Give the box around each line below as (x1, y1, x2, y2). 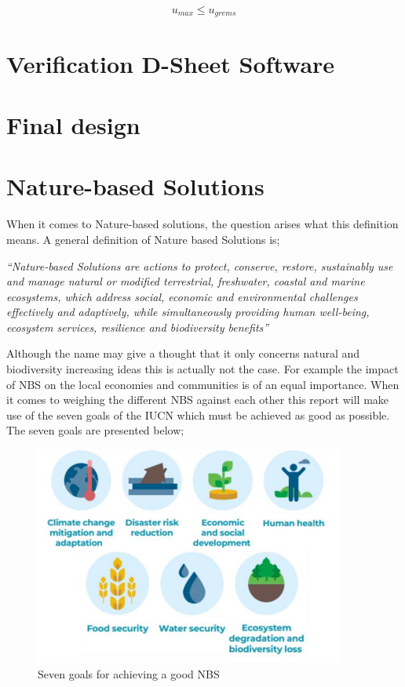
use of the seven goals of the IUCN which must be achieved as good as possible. (6, 406, 390, 423)
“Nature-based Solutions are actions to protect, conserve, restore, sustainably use (6, 257, 393, 274)
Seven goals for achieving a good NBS (38, 665, 220, 682)
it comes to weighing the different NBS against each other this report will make (6, 391, 389, 408)
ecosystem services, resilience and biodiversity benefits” (6, 318, 269, 335)
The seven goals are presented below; (6, 422, 184, 438)
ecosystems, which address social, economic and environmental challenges (6, 288, 358, 304)
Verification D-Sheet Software (6, 47, 335, 79)
